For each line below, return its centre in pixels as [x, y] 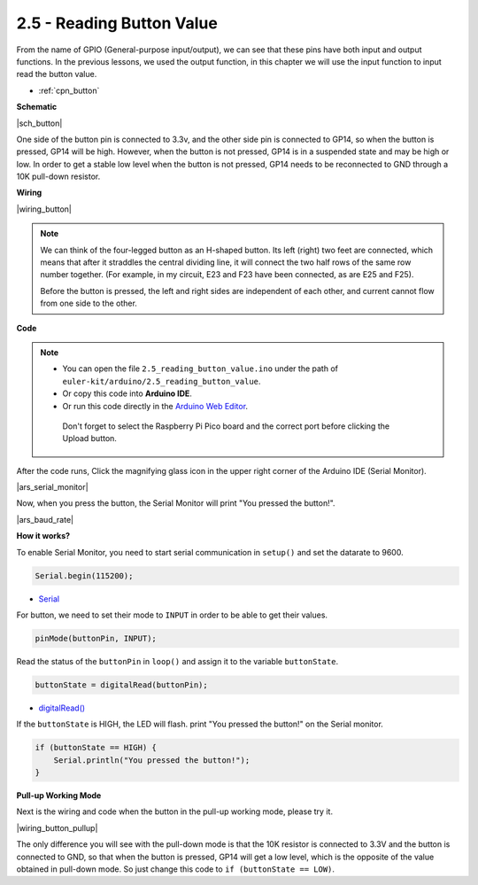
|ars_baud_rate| [45, 519]
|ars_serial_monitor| [52, 487]
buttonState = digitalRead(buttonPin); [121, 685]
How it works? [43, 536]
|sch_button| [39, 123]
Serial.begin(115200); [84, 575]
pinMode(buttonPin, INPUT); [96, 638]
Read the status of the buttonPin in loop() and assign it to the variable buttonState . [177, 661]
